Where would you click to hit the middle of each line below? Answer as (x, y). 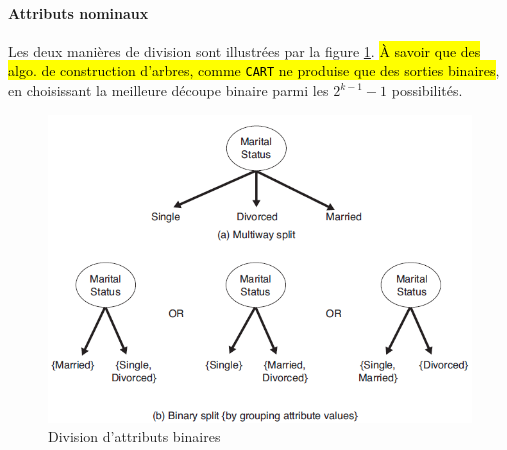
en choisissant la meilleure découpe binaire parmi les (168, 90)
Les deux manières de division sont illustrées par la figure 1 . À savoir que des (244, 50)
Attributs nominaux (78, 12)
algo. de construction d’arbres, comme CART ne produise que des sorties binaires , (254, 70)
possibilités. (427, 90)
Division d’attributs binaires (134, 436)
